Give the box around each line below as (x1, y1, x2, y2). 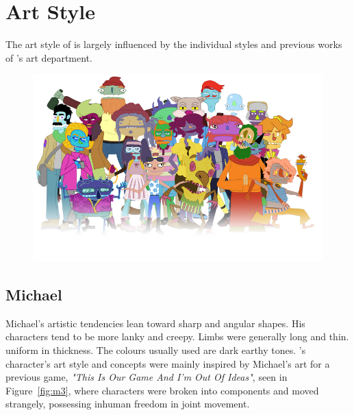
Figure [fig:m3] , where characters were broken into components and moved (5, 383, 319, 397)
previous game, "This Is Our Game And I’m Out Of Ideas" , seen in (5, 370, 288, 384)
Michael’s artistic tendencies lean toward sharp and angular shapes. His (5, 316, 305, 330)
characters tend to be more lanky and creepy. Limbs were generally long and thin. (5, 329, 349, 344)
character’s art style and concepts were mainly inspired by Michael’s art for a (5, 356, 330, 370)
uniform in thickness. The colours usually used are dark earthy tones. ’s (5, 342, 306, 357)
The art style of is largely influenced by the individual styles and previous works (5, 37, 342, 51)
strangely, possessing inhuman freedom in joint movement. (5, 396, 250, 411)
